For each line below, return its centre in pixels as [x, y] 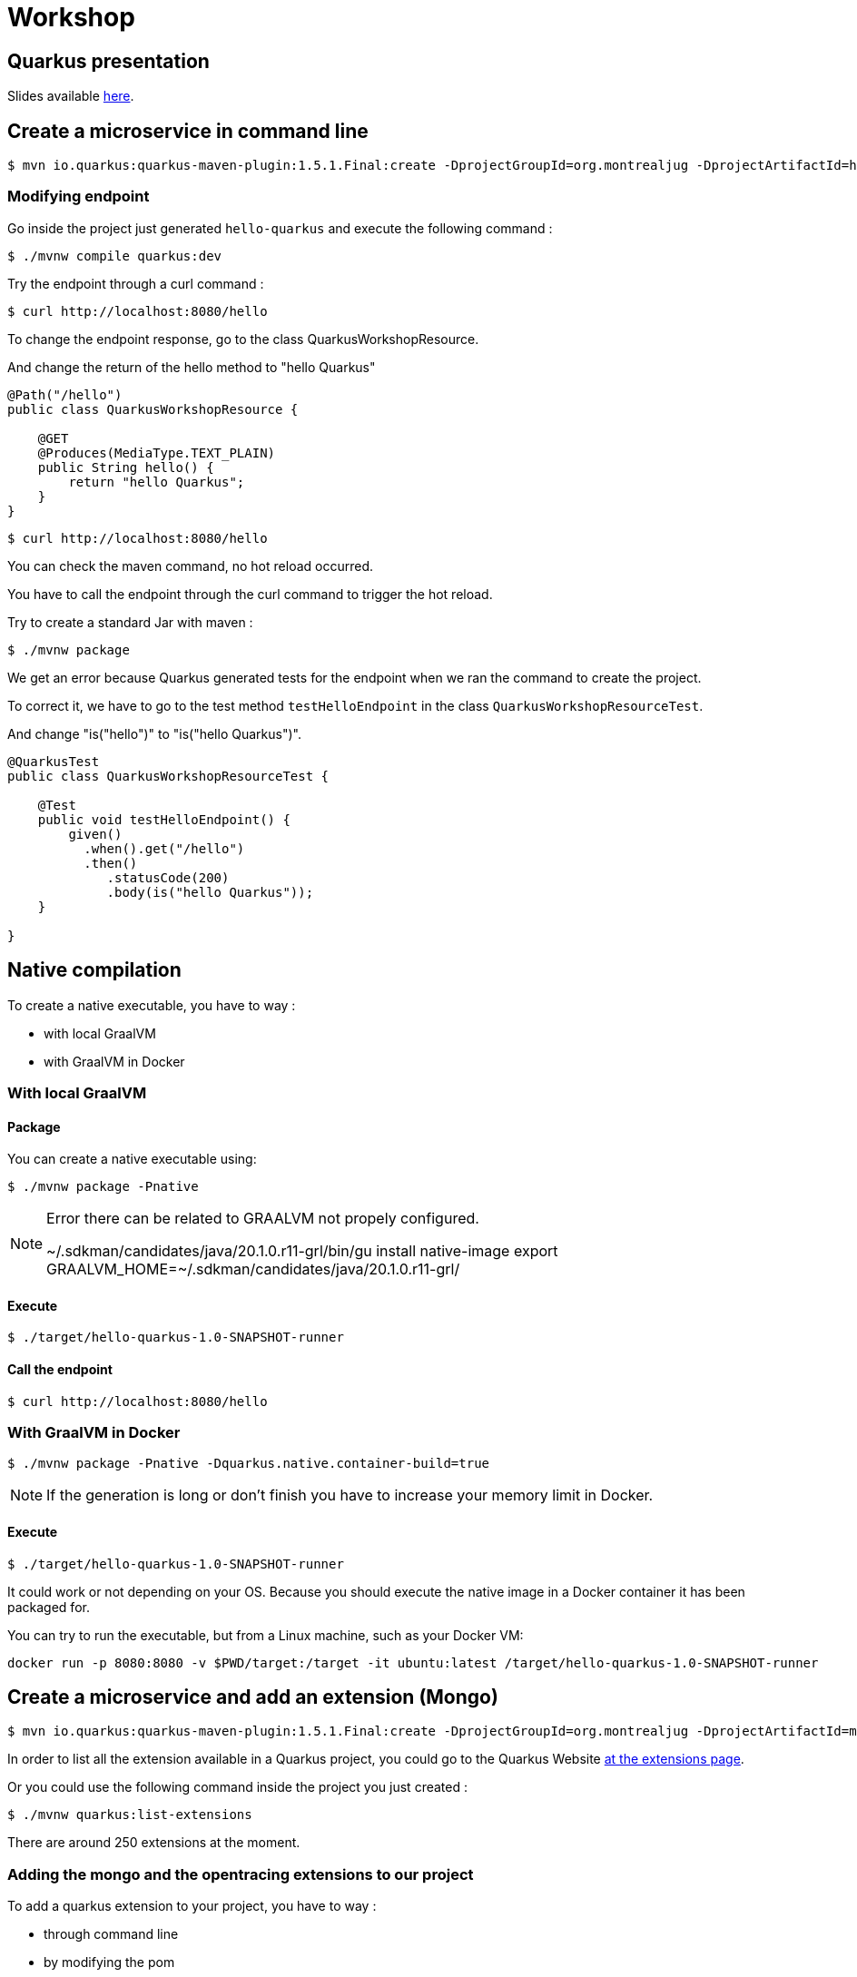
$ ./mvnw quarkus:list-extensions [130, 1815]
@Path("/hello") [65, 394]
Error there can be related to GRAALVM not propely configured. [263, 1219]
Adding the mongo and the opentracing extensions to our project [241, 1874]
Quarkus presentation [108, 61]
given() [95, 834]
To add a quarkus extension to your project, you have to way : [192, 1906]
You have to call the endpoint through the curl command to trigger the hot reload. [250, 594]
